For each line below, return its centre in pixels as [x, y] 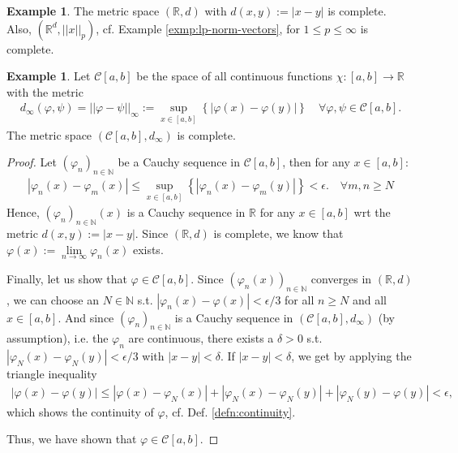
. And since [86, 317]
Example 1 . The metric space [83, 11]
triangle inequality [52, 374]
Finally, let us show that [67, 278]
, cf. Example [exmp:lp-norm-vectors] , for [198, 28]
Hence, [23, 212]
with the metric [45, 91]
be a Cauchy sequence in [179, 162]
